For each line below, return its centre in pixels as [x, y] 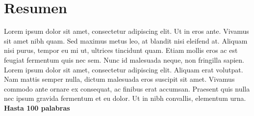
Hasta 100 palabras [37, 107]
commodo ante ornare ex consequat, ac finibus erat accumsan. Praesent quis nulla [127, 88]
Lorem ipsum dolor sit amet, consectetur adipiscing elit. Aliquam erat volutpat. [124, 69]
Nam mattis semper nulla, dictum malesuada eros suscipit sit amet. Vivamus [119, 79]
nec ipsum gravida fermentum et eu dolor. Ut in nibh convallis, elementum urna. [125, 98]
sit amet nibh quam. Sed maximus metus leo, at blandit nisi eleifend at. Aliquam [126, 40]
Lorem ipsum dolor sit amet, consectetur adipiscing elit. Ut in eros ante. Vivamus [127, 31]
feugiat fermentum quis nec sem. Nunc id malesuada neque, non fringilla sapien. [124, 59]
